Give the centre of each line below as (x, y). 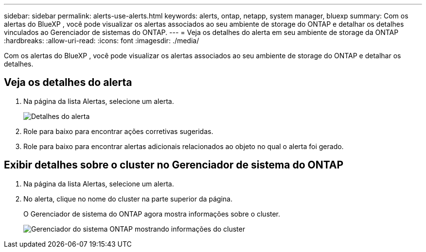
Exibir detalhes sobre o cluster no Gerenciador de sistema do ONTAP (174, 165)
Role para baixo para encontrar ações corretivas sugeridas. (118, 131)
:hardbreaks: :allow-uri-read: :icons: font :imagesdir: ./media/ (102, 41)
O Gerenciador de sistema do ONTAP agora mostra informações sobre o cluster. (152, 214)
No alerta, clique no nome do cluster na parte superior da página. (128, 199)
